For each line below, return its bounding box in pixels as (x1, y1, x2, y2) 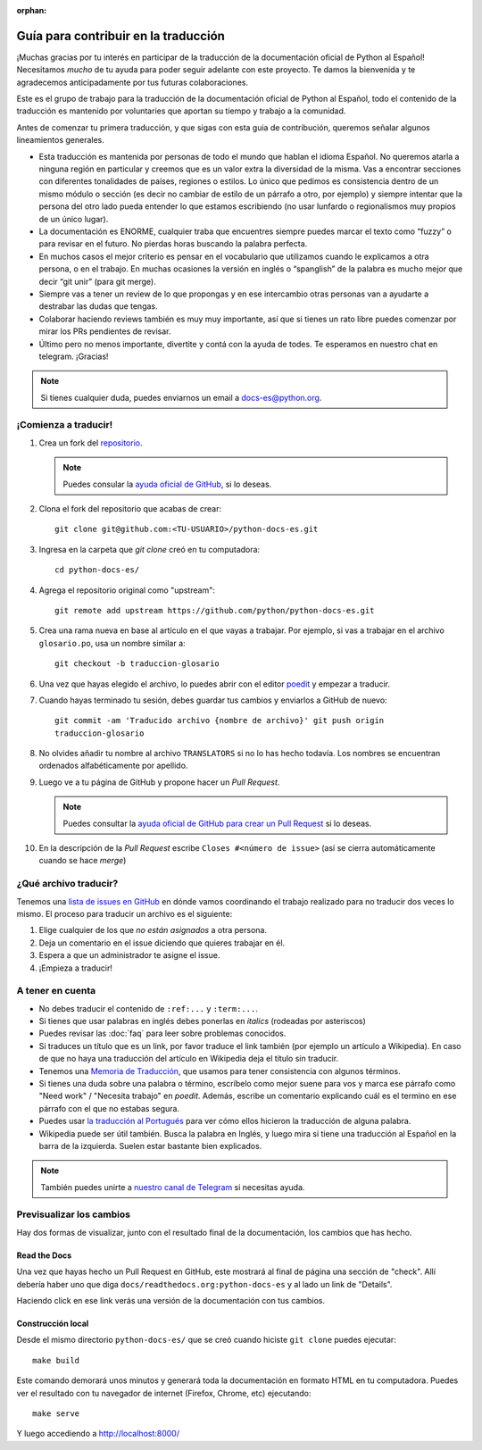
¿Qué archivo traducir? (16, 878, 119, 890)
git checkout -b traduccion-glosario (54, 659, 220, 669)
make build (32, 1355, 80, 1365)
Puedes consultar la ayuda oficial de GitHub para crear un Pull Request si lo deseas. (62, 818, 372, 829)
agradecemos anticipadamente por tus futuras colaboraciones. (16, 77, 249, 87)
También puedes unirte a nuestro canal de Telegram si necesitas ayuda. (40, 1181, 305, 1192)
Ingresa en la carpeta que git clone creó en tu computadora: (38, 544, 261, 554)
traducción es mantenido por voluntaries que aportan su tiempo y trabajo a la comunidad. (16, 105, 346, 116)
